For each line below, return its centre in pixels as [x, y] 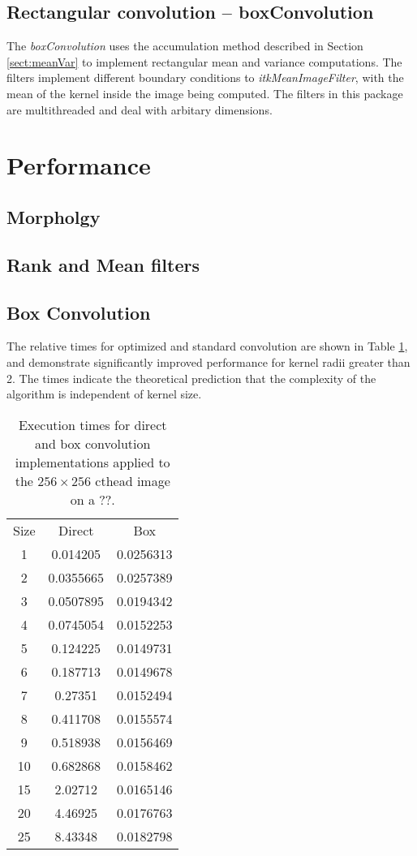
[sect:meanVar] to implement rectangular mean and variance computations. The [204, 61]
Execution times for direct [92, 424]
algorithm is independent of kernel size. [104, 394]
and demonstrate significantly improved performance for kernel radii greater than [208, 361]
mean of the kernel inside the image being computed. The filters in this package [205, 93]
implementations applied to [92, 462]
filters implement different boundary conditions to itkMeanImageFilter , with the [205, 77]
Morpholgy [54, 216]
